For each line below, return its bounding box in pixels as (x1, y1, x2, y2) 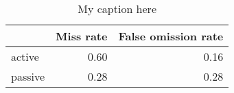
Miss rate (56, 28, 108, 44)
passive (11, 68, 45, 84)
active (11, 49, 39, 64)
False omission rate (118, 28, 224, 44)
